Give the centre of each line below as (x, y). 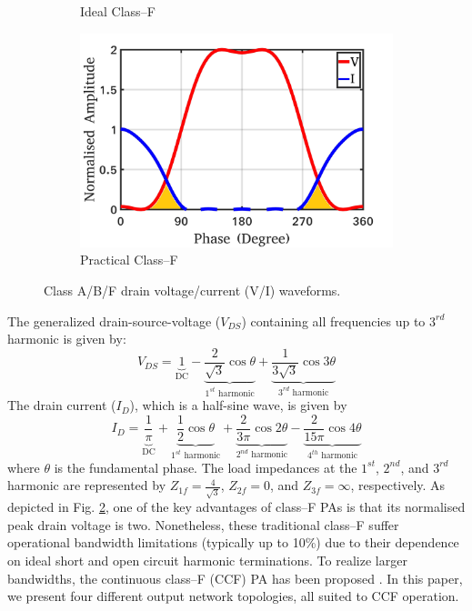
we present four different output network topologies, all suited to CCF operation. (233, 596)
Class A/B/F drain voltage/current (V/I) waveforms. (192, 290)
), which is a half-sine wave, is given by (238, 405)
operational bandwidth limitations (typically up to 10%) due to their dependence (233, 542)
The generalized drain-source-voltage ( (114, 321)
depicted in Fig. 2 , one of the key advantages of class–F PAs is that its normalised (236, 507)
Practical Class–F (129, 260)
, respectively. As (398, 485)
